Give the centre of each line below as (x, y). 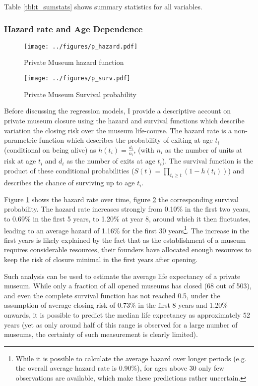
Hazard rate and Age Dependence (73, 28)
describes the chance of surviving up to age (69, 183)
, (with (144, 149)
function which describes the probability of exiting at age (126, 140)
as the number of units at (204, 149)
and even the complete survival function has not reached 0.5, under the (112, 295)
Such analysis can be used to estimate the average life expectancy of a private (122, 276)
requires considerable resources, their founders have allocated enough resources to (128, 249)
